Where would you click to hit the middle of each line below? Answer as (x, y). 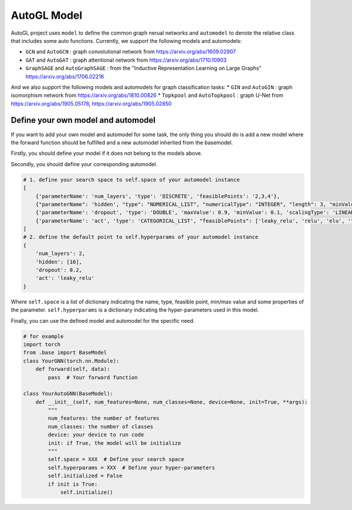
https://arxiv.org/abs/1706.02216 (65, 76)
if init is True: (73, 484)
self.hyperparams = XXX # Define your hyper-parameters (131, 467)
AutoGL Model (47, 15)
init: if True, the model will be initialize (114, 443)
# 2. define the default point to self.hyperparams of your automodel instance (141, 237)
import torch (42, 344)
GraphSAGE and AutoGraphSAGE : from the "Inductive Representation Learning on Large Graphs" (143, 68)
